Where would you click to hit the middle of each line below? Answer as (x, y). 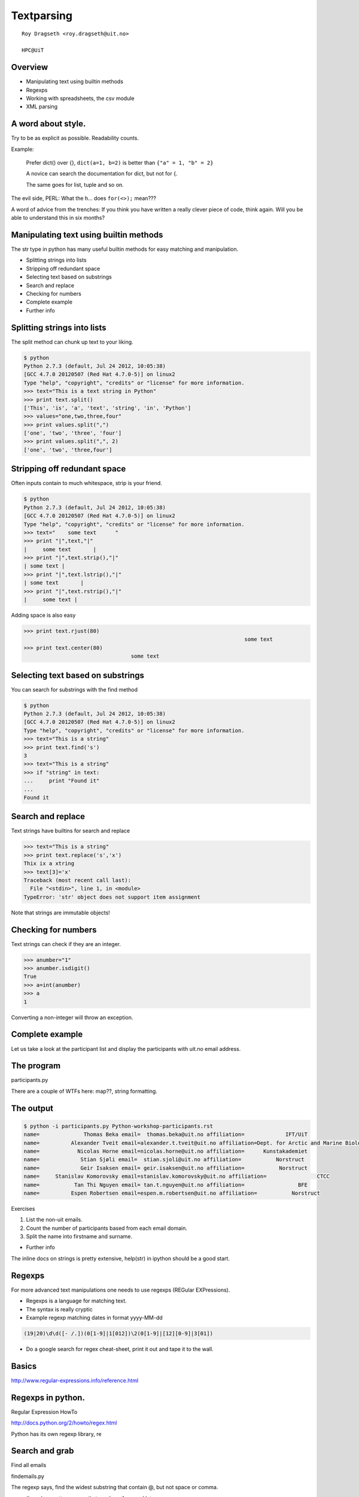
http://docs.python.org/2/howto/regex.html (64, 1423)
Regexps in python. (48, 1397)
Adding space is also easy (43, 615)
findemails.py (28, 1476)
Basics (24, 1366)
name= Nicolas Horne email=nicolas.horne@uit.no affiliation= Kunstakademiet (166, 1151)
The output (32, 1108)
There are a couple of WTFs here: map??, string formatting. (84, 1091)
